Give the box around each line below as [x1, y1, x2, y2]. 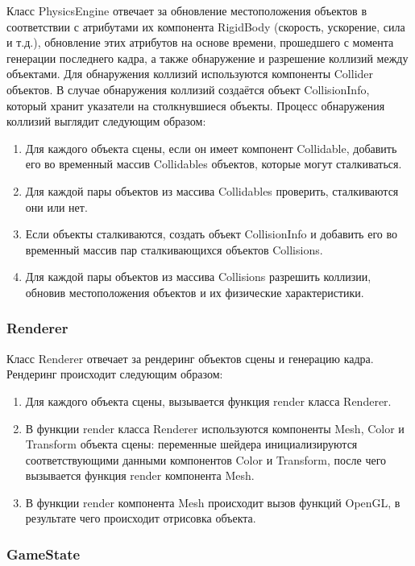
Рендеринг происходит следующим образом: [6, 366, 223, 382]
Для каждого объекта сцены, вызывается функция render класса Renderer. [25, 392, 392, 409]
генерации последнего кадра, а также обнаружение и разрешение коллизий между [6, 49, 409, 66]
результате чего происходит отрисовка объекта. [25, 510, 256, 527]
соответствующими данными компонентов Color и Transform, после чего [25, 451, 387, 468]
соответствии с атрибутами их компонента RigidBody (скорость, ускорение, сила [6, 18, 405, 35]
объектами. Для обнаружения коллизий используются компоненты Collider [6, 65, 374, 82]
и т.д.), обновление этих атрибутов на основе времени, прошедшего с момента [6, 34, 394, 51]
